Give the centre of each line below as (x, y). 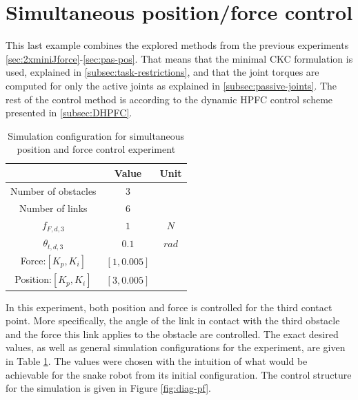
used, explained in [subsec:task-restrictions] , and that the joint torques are (162, 72)
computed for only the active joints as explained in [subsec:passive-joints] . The (171, 85)
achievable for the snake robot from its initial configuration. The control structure (179, 374)
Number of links (53, 208)
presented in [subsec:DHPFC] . (69, 113)
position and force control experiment (96, 149)
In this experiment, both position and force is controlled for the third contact (169, 307)
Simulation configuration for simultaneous (96, 135)
